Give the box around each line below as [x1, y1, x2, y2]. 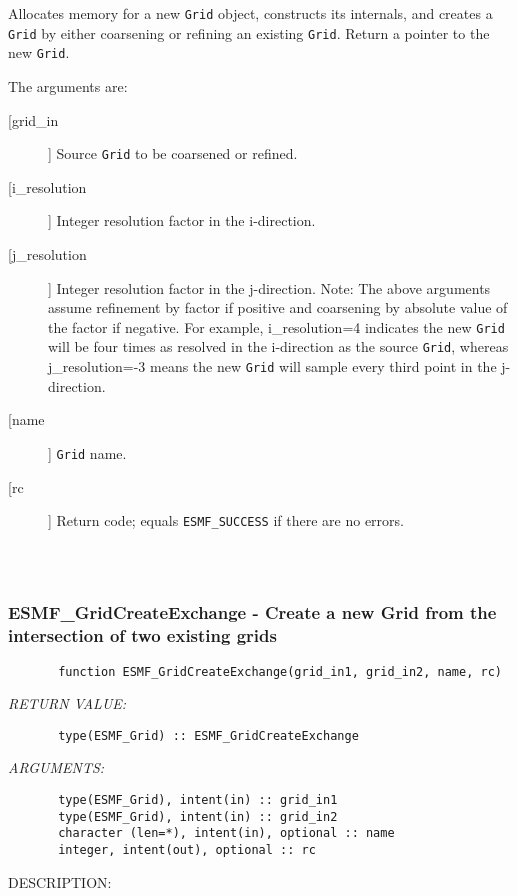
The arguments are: [8, 75, 128, 96]
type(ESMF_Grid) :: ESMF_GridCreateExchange [58, 728, 359, 743]
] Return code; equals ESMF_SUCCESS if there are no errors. [48, 510, 404, 531]
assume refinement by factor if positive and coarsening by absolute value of [48, 297, 508, 318]
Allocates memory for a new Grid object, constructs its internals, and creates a [8, 3, 493, 23]
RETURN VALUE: [8, 693, 127, 714]
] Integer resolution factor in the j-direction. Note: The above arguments [48, 277, 491, 298]
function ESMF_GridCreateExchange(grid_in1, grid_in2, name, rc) [58, 664, 502, 679]
